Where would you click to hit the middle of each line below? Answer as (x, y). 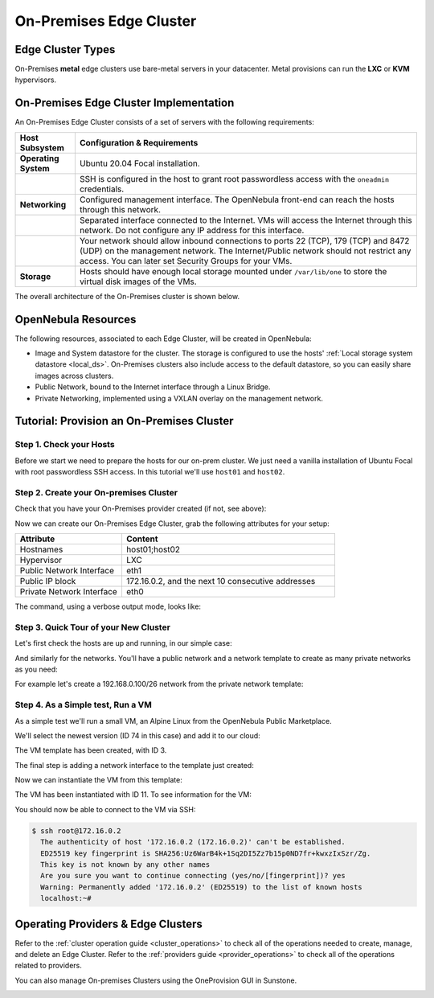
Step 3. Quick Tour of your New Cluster (92, 627)
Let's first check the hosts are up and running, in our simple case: (123, 643)
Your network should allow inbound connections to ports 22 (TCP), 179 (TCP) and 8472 (244, 240)
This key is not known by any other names (125, 865)
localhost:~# (66, 898)
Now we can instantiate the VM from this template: (98, 780)
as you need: (36, 669)
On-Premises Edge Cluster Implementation (125, 103)
